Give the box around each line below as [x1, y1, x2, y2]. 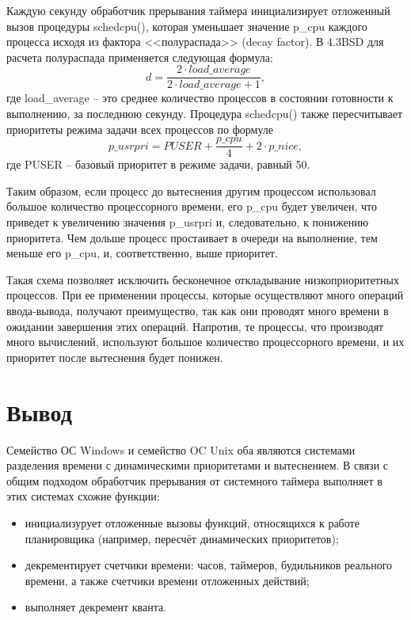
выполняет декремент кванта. [25, 599, 167, 615]
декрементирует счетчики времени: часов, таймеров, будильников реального [25, 557, 393, 573]
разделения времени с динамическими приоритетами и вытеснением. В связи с [6, 457, 389, 474]
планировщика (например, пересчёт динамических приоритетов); [25, 530, 339, 546]
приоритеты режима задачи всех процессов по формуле [6, 120, 274, 137]
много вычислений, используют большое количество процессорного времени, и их [6, 333, 405, 350]
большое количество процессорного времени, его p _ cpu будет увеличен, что [6, 198, 377, 215]
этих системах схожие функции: [6, 488, 160, 504]
